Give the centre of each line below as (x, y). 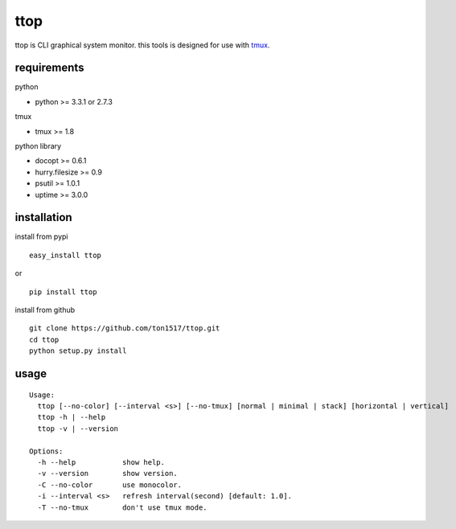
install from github (45, 310)
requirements (49, 68)
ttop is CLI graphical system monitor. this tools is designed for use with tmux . (142, 45)
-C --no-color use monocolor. (110, 485)
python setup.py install (78, 351)
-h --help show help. (101, 462)
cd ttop (44, 339)
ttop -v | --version (78, 429)
